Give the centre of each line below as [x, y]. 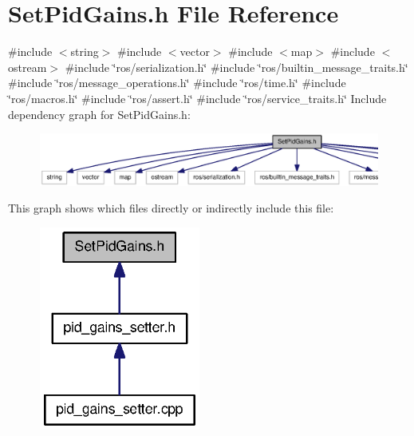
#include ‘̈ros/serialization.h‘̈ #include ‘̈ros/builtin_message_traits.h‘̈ [237, 67]
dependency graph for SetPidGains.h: [99, 114]
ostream [28, 67]
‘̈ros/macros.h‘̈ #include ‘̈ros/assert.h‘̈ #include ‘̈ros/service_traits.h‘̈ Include [197, 98]
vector [195, 52]
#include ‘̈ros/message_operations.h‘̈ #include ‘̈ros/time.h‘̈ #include [177, 83]
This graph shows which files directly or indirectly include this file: [171, 208]
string [85, 52]
